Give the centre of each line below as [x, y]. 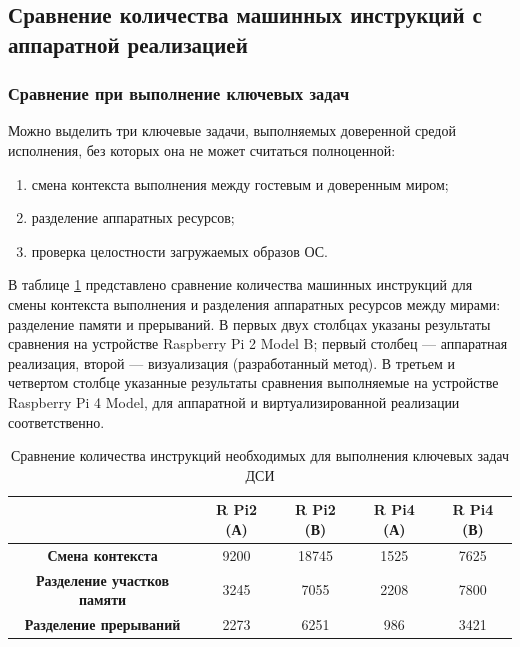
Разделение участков [102, 579]
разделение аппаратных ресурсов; [133, 217]
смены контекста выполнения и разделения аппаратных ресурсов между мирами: [254, 303]
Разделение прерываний [102, 624]
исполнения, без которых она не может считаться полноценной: [202, 149]
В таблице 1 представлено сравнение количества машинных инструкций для [240, 284]
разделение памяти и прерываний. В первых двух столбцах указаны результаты [249, 323]
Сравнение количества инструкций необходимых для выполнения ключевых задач [260, 455]
